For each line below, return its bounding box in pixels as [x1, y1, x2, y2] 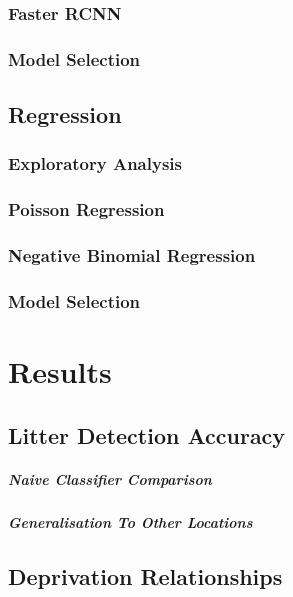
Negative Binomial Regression [8, 243, 256, 268]
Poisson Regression [8, 197, 165, 222]
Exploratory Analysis [8, 151, 182, 176]
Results [8, 351, 112, 392]
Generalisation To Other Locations [8, 511, 253, 532]
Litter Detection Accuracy [8, 419, 286, 450]
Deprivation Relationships [8, 560, 283, 591]
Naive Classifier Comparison [8, 468, 212, 489]
